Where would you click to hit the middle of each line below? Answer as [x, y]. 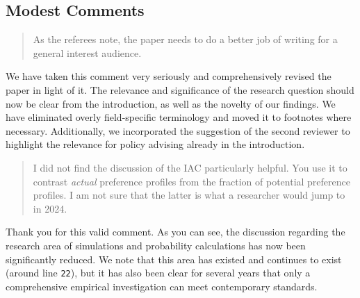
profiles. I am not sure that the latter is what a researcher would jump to [189, 195]
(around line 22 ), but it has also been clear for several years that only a [158, 273]
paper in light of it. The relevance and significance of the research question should [180, 89]
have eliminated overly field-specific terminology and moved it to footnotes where [179, 117]
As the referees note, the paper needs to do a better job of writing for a [185, 39]
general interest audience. [87, 52]
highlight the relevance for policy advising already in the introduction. [155, 144]
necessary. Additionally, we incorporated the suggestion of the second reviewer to [178, 130]
